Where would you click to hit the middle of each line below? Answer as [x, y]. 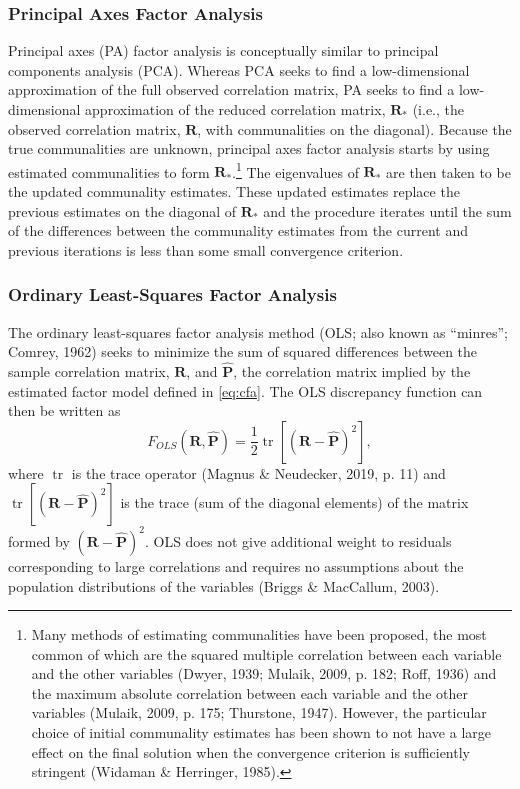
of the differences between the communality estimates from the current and [238, 230]
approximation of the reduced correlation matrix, [235, 109]
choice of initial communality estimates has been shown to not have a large [261, 732]
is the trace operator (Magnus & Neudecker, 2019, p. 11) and [258, 472]
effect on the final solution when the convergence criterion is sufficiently [250, 751]
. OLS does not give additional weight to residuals [298, 540]
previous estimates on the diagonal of [122, 210]
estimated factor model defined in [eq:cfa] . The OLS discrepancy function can [245, 390]
